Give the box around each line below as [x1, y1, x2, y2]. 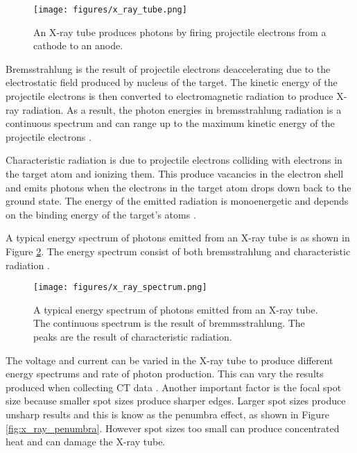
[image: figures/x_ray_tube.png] [33, 5, 187, 15]
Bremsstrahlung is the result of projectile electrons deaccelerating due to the [6, 61, 331, 76]
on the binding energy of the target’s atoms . [6, 207, 196, 221]
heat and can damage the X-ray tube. [6, 434, 166, 449]
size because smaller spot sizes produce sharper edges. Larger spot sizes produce [6, 393, 346, 408]
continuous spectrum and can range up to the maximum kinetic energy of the [6, 116, 335, 130]
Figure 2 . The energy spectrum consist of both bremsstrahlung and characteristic [6, 243, 351, 258]
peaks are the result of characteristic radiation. [33, 330, 232, 343]
